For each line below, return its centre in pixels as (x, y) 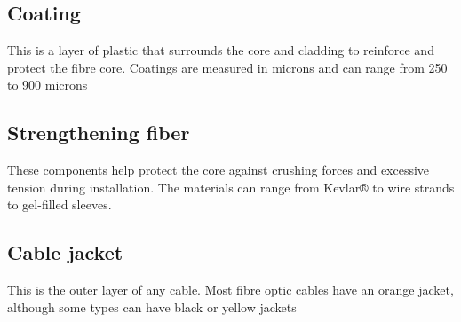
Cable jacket (65, 252)
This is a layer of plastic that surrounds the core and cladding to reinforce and (221, 50)
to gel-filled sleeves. (60, 204)
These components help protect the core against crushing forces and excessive (219, 170)
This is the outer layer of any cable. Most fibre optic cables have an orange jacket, (230, 290)
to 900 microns (48, 85)
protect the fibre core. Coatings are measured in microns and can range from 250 (227, 67)
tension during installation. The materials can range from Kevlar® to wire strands (231, 187)
